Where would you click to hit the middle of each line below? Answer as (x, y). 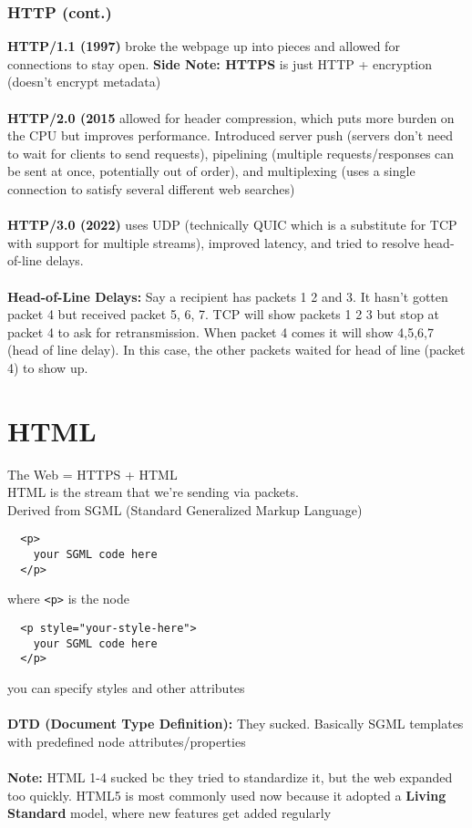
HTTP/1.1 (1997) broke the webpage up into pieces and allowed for (204, 46)
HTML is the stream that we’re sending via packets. (153, 492)
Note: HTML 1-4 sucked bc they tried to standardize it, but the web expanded (230, 776)
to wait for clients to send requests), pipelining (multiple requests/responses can (231, 153)
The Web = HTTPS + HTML (92, 474)
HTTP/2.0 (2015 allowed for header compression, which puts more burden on (231, 117)
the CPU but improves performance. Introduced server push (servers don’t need (230, 135)
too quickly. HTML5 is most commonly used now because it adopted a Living (227, 795)
